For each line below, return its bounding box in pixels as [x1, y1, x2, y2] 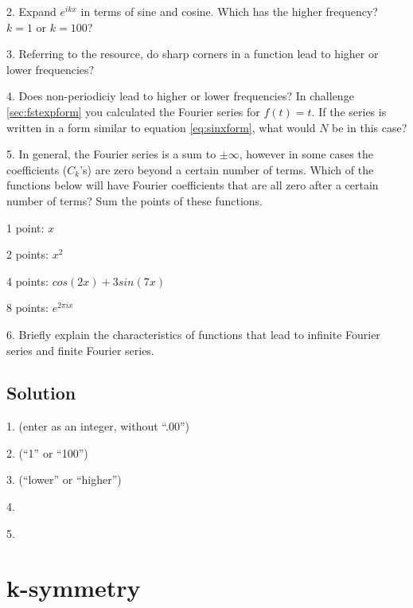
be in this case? [332, 119, 407, 135]
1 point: [6, 219, 45, 236]
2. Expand [6, 3, 56, 19]
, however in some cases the [239, 146, 373, 162]
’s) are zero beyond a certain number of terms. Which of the [80, 161, 374, 177]
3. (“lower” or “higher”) [6, 471, 122, 488]
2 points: [6, 246, 49, 263]
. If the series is [311, 103, 387, 119]
